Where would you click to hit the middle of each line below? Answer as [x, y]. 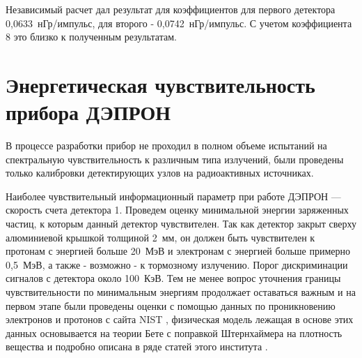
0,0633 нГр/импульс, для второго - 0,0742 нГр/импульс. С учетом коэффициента [179, 23]
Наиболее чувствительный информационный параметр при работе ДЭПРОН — [173, 196]
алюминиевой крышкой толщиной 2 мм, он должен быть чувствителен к [160, 237]
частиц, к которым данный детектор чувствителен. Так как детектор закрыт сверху [181, 224]
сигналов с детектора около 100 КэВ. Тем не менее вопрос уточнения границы [173, 278]
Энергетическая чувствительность [160, 84]
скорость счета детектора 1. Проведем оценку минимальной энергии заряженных [177, 210]
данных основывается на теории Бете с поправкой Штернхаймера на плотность [174, 333]
